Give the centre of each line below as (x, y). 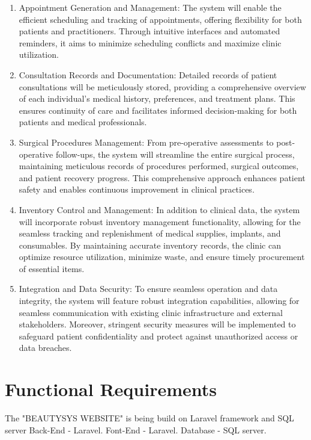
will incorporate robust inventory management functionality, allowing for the (160, 221)
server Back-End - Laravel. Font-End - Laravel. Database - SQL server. (136, 429)
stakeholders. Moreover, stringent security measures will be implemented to (157, 324)
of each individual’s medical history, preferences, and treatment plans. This (157, 98)
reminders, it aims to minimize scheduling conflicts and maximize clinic (150, 42)
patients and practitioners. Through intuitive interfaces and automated (149, 31)
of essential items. (52, 268)
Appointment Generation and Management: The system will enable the (150, 7)
